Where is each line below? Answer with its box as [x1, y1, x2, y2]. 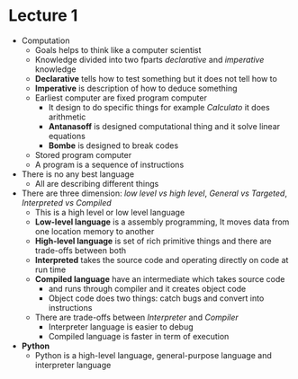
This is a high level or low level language [34, 207, 185, 217]
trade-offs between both [34, 244, 127, 256]
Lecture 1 [8, 5, 78, 26]
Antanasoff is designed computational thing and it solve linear [48, 120, 281, 131]
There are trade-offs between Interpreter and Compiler [34, 312, 239, 322]
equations [48, 130, 86, 141]
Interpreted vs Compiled [21, 197, 112, 207]
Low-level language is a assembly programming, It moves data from [34, 216, 290, 227]
